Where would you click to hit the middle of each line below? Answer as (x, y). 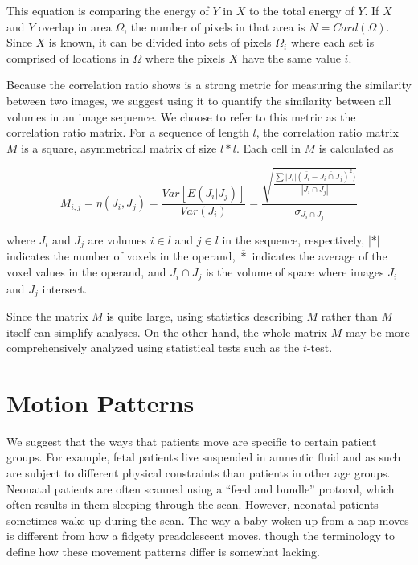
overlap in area (75, 26)
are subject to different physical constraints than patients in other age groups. (199, 473)
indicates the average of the (320, 256)
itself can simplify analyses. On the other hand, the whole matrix (167, 332)
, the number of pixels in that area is (215, 26)
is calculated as (356, 147)
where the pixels (185, 57)
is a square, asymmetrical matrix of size (119, 147)
